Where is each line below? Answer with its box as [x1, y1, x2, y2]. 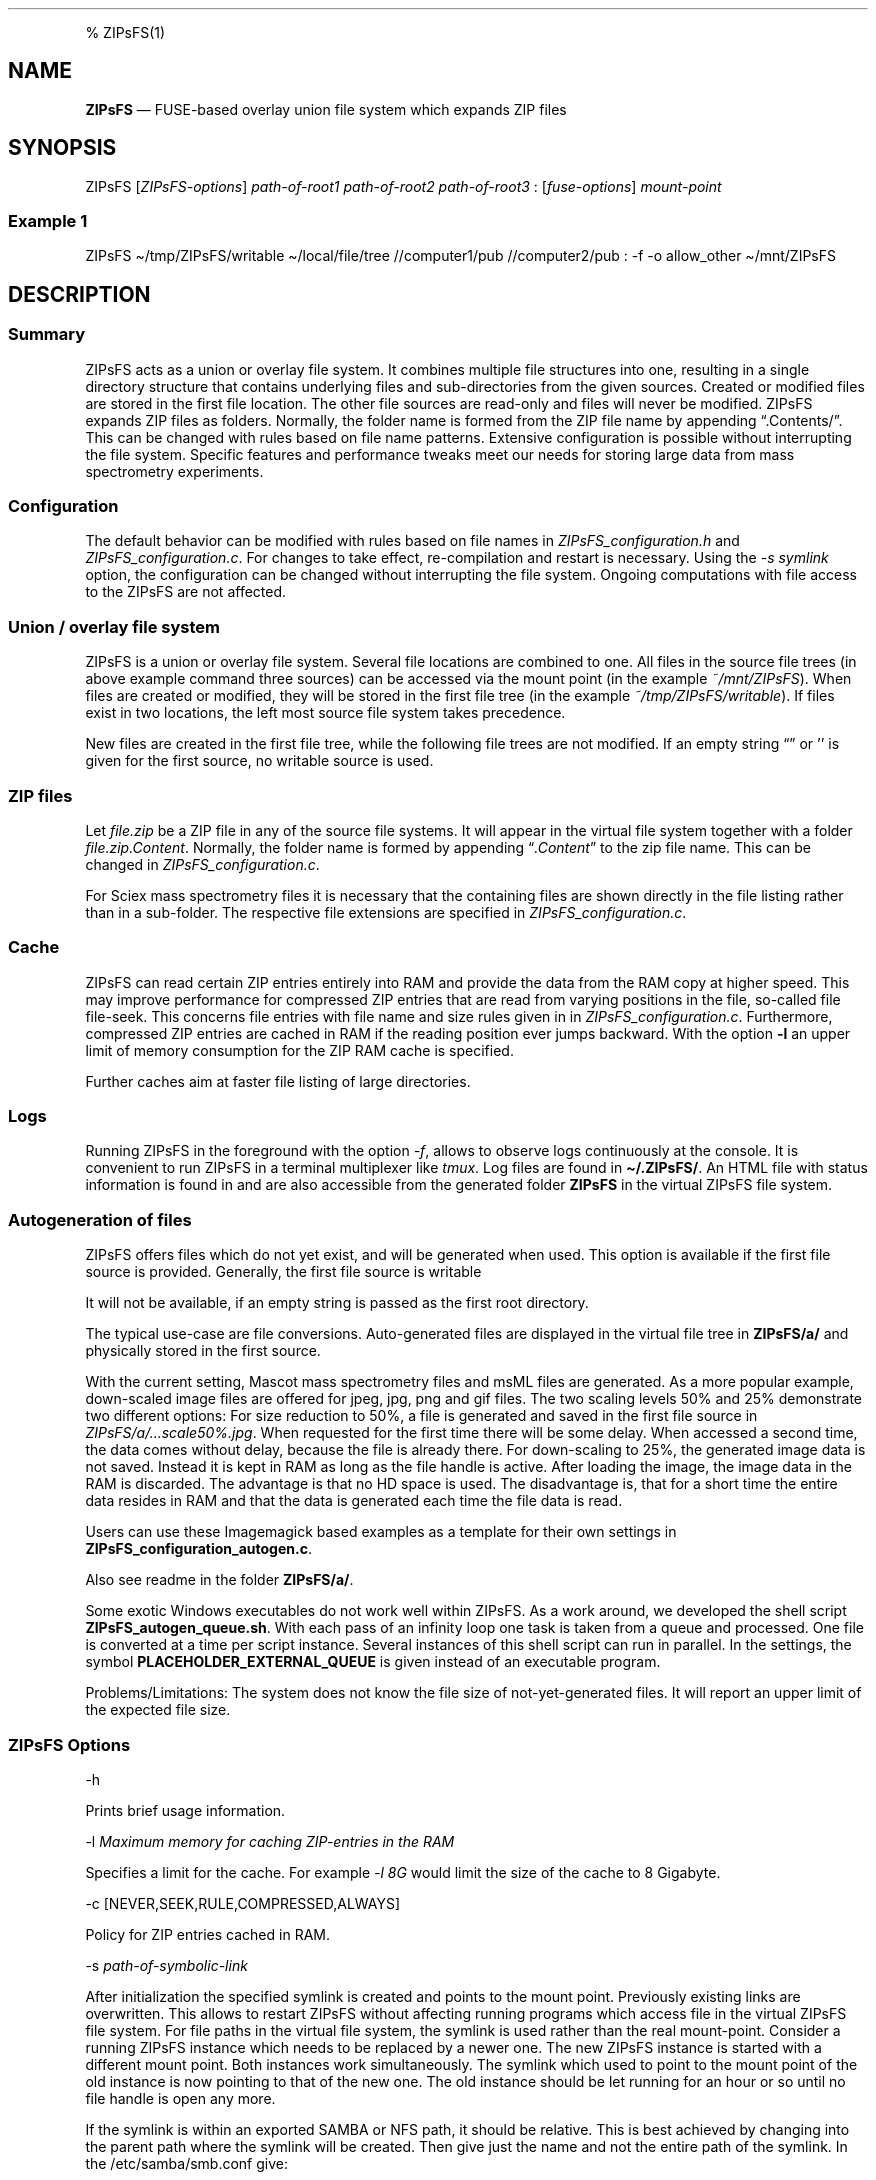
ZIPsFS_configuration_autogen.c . [85, 1540, 312, 1558]
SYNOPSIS [8, 135, 117, 161]
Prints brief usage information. [85, 1801, 286, 1819]
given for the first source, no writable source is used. [85, 752, 434, 770]
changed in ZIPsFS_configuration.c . [85, 855, 320, 873]
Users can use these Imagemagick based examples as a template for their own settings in [85, 1523, 677, 1541]
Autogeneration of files [8, 1209, 192, 1230]
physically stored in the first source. [85, 1342, 321, 1360]
